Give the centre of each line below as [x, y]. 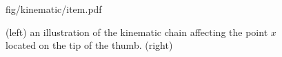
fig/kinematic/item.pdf [54, 9]
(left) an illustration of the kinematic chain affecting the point [137, 32]
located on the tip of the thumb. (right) [89, 45]
